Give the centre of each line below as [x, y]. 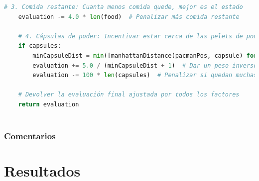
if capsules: [40, 46]
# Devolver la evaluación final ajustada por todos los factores [129, 95]
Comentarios [30, 136]
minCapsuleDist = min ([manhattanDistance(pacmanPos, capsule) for [145, 55]
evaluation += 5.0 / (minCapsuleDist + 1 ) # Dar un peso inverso [145, 65]
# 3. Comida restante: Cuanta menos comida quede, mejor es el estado [124, 7]
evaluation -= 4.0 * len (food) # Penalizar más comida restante [129, 17]
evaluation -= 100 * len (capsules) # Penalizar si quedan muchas [145, 75]
